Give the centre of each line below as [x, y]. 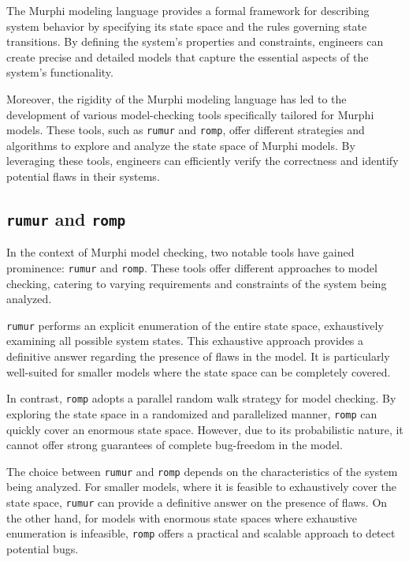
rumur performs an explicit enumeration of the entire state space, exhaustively [195, 325]
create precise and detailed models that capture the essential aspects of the [188, 56]
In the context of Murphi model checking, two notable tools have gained [180, 252]
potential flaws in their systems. [83, 176]
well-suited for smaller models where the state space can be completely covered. [199, 371]
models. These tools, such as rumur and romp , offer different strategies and [186, 130]
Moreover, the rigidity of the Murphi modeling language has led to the [177, 98]
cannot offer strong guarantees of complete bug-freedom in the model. [175, 445]
